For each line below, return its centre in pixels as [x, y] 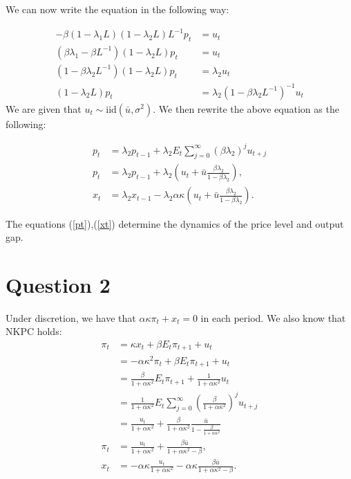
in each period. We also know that [273, 317]
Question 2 [58, 284]
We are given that [44, 108]
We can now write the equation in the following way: [117, 9]
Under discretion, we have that [71, 317]
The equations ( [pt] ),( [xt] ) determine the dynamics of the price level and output [175, 223]
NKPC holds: [34, 331]
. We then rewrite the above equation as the [246, 108]
